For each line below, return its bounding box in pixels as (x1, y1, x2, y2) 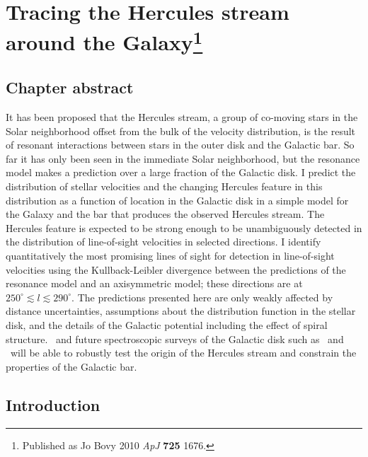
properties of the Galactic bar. (6, 359, 137, 374)
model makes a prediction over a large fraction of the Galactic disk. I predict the (6, 165, 356, 180)
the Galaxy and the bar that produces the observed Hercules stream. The (6, 207, 325, 221)
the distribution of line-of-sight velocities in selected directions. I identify (6, 234, 321, 249)
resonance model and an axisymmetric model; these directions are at (6, 276, 303, 291)
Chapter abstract (6, 76, 134, 98)
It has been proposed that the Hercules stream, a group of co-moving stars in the (6, 110, 358, 125)
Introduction (6, 393, 100, 415)
